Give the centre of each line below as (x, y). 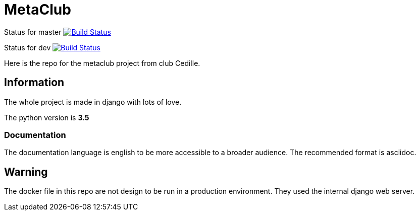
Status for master (33, 32)
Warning (26, 172)
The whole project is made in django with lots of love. (93, 102)
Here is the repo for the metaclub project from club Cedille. (102, 63)
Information (34, 83)
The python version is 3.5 (47, 117)
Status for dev (28, 47)
